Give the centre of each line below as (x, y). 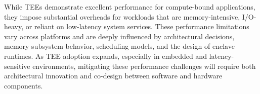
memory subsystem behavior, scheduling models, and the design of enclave (119, 46)
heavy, (14, 26)
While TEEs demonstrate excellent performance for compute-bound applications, (130, 7)
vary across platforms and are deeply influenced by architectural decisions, (119, 36)
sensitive (17, 66)
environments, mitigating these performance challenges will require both (144, 66)
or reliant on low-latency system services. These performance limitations (137, 26)
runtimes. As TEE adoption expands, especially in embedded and (105, 56)
